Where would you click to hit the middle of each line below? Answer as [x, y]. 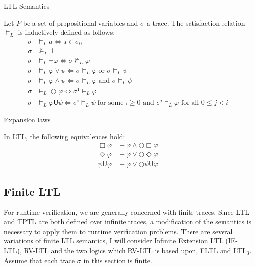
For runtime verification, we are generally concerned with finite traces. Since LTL [127, 212]
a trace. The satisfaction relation [196, 22]
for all [190, 103]
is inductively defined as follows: [66, 32]
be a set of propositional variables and [80, 22]
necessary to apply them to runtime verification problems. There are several [118, 231]
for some [111, 103]
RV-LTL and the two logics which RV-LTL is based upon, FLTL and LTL [135, 250]
